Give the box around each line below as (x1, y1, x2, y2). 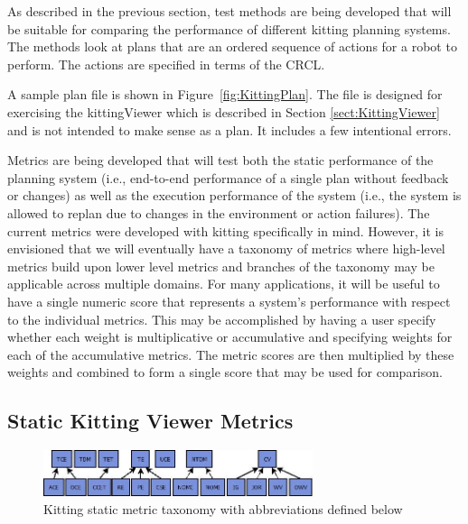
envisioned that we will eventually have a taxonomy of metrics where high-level (7, 239, 445, 258)
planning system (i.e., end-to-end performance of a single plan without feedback (7, 168, 449, 187)
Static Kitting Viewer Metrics (7, 407, 294, 435)
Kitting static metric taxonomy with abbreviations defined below (43, 500, 403, 519)
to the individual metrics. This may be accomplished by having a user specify (7, 309, 436, 328)
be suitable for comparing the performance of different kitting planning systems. (7, 19, 451, 38)
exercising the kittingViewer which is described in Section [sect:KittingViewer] (7, 102, 440, 121)
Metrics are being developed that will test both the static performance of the (7, 151, 434, 170)
